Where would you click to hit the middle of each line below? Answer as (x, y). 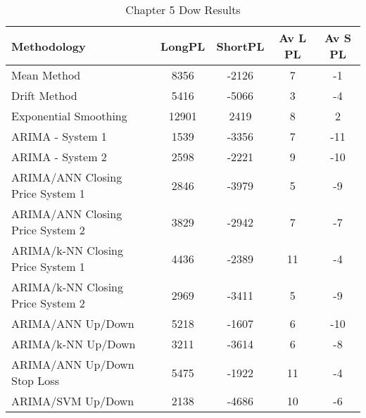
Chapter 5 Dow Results (183, 9)
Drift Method (44, 95)
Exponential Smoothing (69, 116)
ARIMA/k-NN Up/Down (74, 344)
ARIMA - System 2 (59, 157)
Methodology (49, 46)
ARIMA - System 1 (59, 136)
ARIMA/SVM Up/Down (73, 401)
